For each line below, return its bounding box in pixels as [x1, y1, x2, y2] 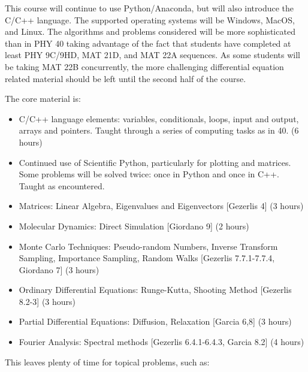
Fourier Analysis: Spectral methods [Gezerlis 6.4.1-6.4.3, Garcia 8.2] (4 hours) [19, 335, 304, 348]
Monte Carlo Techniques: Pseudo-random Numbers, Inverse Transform [19, 240, 278, 252]
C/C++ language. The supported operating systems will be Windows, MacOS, [5, 13, 295, 26]
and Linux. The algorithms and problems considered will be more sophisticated [5, 25, 295, 38]
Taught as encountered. [19, 179, 105, 192]
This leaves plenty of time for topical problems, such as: [5, 355, 210, 368]
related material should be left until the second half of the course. [5, 72, 246, 84]
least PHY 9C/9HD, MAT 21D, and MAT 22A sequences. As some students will [5, 49, 301, 61]
